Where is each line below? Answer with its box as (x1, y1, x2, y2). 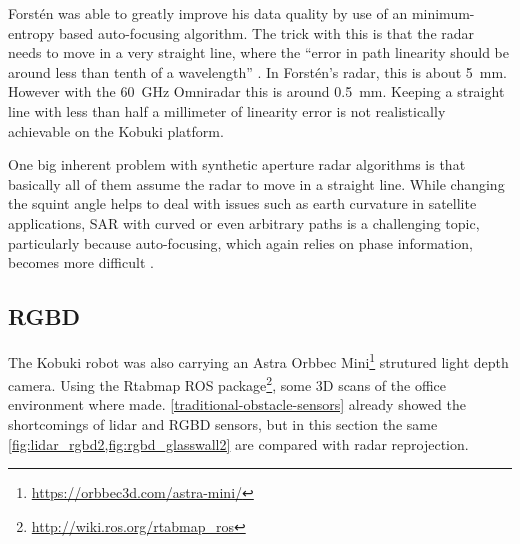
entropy (8, 22, 55, 43)
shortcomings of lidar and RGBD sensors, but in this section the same (8, 414, 438, 435)
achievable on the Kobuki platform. (8, 120, 224, 141)
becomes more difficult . (8, 252, 154, 273)
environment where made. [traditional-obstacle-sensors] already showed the (8, 394, 466, 415)
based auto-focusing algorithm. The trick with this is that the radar (58, 22, 475, 43)
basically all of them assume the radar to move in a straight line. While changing (8, 173, 505, 194)
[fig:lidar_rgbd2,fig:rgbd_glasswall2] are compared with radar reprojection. (8, 433, 469, 454)
